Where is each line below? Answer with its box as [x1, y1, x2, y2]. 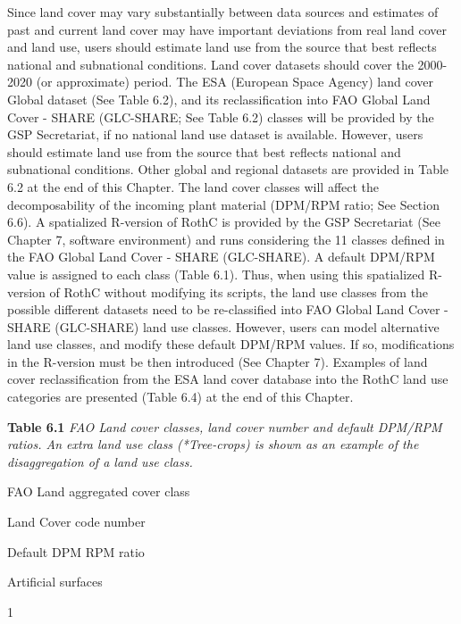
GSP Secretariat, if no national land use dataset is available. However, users [7, 125, 423, 144]
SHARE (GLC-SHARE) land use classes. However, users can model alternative [7, 317, 440, 336]
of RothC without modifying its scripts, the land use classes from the [49, 282, 429, 301]
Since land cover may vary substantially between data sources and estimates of [7, 3, 439, 21]
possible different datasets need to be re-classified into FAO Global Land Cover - [7, 300, 448, 319]
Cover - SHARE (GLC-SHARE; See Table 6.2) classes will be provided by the [7, 107, 434, 126]
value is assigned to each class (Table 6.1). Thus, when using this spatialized [7, 264, 425, 283]
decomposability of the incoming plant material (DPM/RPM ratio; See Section [7, 195, 440, 213]
